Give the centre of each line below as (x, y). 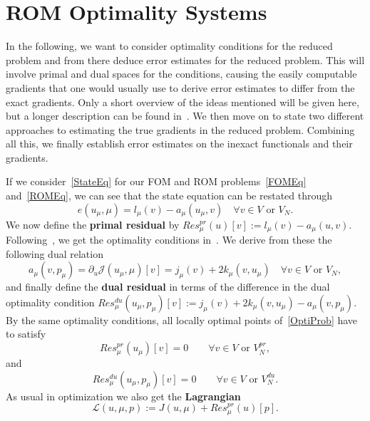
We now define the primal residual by (93, 224)
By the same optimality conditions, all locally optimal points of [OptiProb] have (182, 319)
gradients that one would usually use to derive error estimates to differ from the (180, 87)
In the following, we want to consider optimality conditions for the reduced (169, 46)
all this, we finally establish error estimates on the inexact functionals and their (179, 144)
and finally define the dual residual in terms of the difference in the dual (168, 287)
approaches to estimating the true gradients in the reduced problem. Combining (180, 129)
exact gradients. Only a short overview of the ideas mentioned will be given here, (183, 102)
